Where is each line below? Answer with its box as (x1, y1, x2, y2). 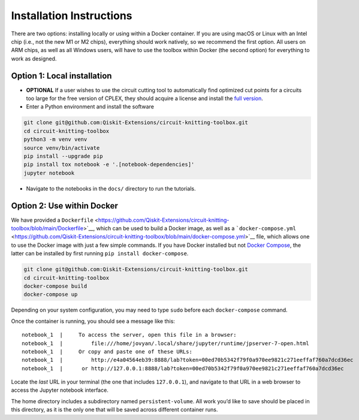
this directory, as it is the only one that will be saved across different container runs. (11, 406, 218, 413)
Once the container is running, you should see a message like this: (11, 318, 175, 325)
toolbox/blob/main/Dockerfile (11, 225, 84, 232)
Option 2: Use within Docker (11, 201, 118, 211)
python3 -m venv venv (23, 136, 88, 143)
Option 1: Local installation (11, 71, 112, 81)
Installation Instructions (11, 9, 132, 22)
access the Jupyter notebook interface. (11, 386, 109, 394)
